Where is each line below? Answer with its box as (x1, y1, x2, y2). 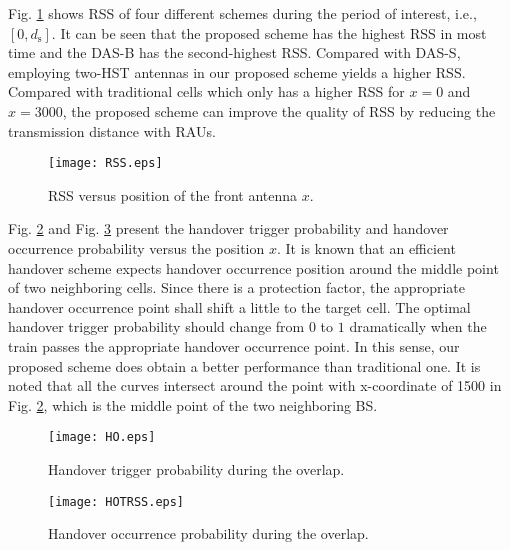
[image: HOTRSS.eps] (48, 494, 185, 509)
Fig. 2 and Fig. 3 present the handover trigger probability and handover (8, 218, 449, 239)
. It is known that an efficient (276, 238, 456, 258)
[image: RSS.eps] (48, 156, 163, 171)
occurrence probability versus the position (8, 238, 265, 258)
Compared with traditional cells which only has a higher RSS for (8, 81, 405, 102)
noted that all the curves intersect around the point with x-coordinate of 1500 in (8, 375, 502, 396)
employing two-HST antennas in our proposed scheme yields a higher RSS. (8, 61, 466, 82)
